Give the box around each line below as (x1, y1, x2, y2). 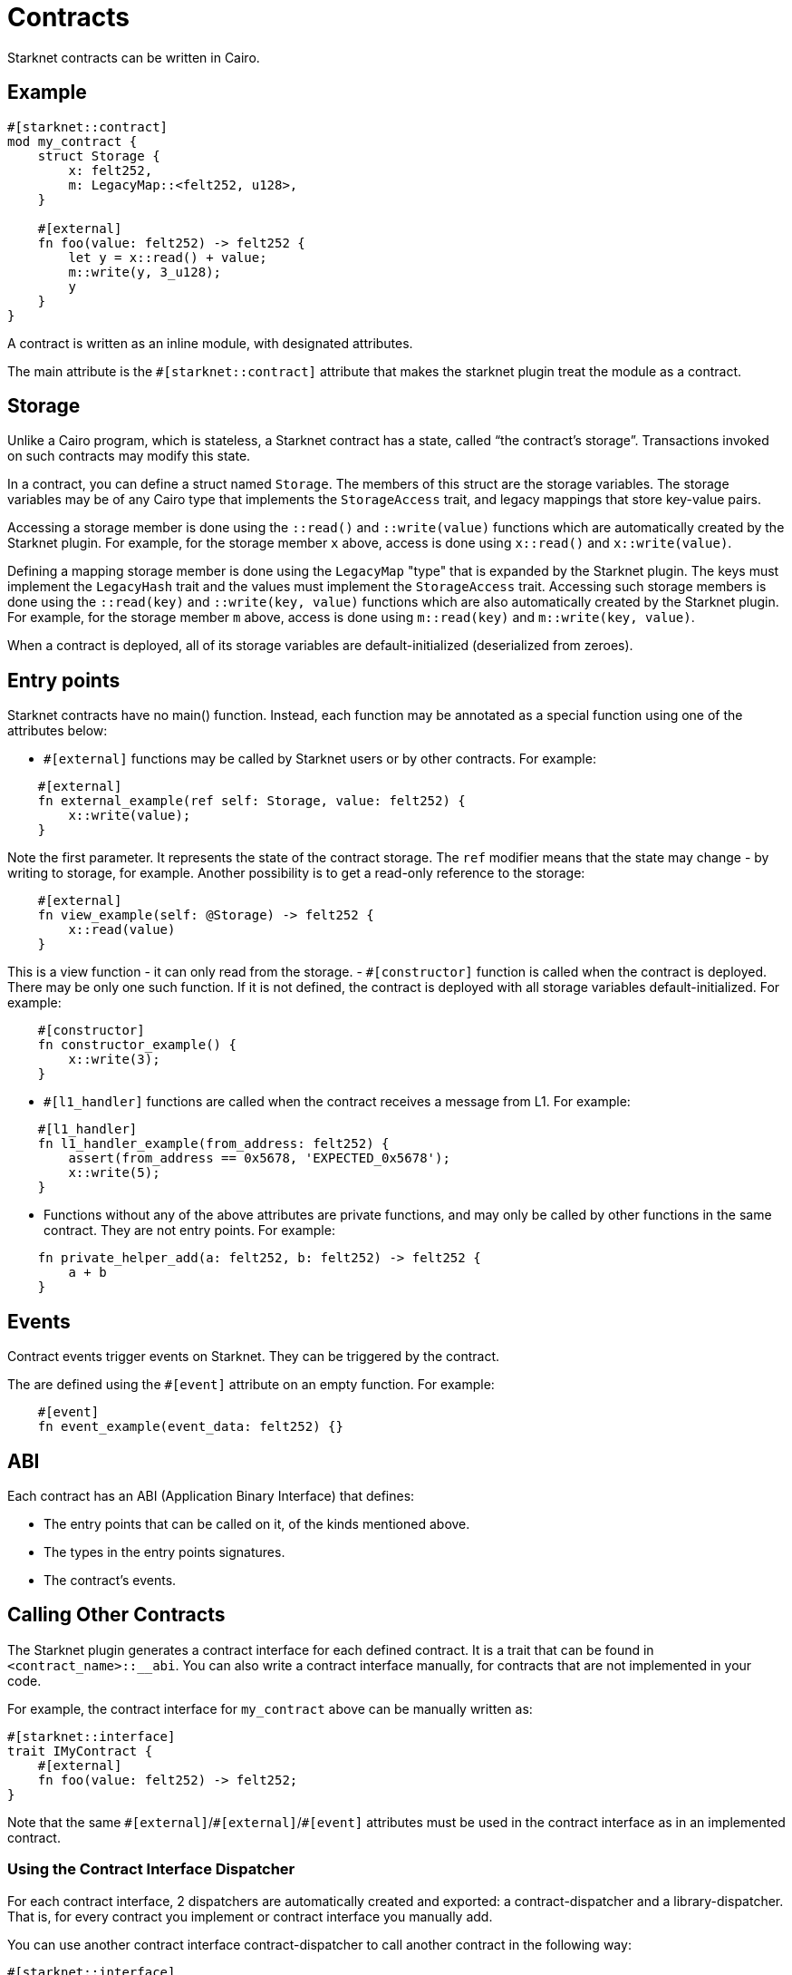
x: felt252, (68, 162, 153, 178)
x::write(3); (68, 1052, 160, 1067)
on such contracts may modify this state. (7, 448, 251, 464)
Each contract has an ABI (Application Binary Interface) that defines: (7, 1487, 415, 1503)
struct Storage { (37, 148, 160, 163)
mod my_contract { (7, 133, 138, 149)
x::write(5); (68, 1165, 160, 1181)
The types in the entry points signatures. (43, 1543, 285, 1560)
